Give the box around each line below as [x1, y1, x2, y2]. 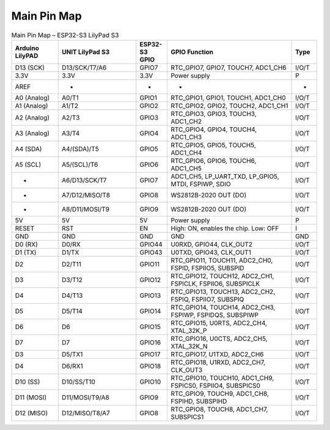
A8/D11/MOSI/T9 [61, 205, 110, 213]
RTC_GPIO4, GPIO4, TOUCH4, [170, 125, 257, 134]
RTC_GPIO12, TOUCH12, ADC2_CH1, [170, 272, 274, 280]
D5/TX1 [61, 350, 83, 359]
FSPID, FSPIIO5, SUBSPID [170, 263, 244, 272]
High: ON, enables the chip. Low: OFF [170, 224, 279, 232]
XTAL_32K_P [170, 326, 207, 335]
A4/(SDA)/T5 [61, 144, 99, 153]
